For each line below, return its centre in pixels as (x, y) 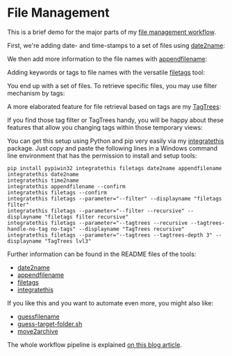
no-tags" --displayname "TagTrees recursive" (118, 229)
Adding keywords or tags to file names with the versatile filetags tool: (106, 72)
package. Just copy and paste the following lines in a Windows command (112, 148)
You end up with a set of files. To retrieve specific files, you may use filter (112, 85)
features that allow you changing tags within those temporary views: (105, 127)
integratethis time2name (43, 180)
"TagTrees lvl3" (68, 241)
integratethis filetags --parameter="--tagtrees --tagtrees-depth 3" (110, 235)
